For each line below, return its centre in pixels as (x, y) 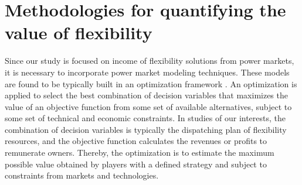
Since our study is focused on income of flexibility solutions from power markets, (150, 61)
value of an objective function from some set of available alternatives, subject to (148, 106)
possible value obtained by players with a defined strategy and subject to (136, 164)
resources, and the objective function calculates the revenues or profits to (136, 141)
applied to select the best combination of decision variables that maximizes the (146, 95)
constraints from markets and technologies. (82, 175)
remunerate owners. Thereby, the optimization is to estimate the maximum (140, 153)
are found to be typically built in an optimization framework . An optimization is (151, 83)
